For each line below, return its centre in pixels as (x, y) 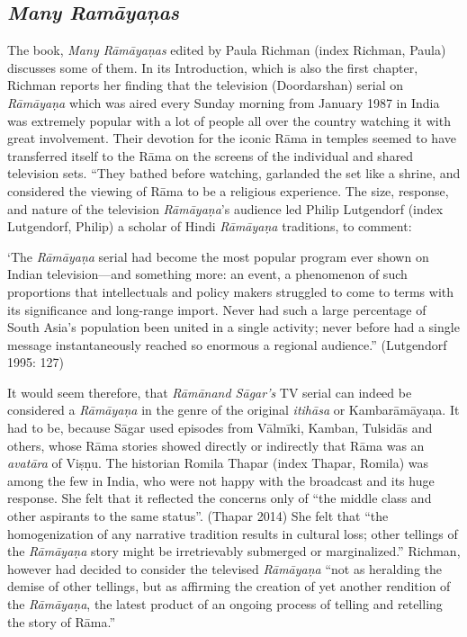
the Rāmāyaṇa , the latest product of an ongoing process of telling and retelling (225, 604)
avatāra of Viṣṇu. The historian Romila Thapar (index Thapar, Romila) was (218, 463)
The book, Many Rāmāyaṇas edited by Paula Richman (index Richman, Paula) (227, 50)
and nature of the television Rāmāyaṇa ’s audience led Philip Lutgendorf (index (225, 208)
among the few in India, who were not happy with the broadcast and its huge (221, 480)
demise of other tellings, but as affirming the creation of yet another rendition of (229, 586)
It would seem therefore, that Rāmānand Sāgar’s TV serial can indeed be (210, 392)
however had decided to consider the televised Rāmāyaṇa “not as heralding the (225, 568)
